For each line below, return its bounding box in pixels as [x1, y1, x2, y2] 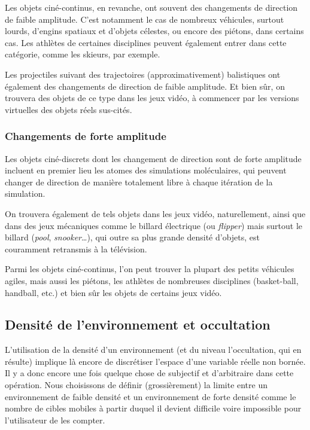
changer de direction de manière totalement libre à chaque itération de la [5, 175, 273, 188]
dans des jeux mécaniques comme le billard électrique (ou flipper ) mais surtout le [5, 219, 303, 231]
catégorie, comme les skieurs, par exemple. [5, 48, 160, 60]
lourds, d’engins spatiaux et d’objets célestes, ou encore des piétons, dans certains [5, 25, 304, 37]
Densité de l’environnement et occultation [5, 315, 271, 334]
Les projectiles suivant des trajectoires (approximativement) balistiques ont [5, 68, 281, 80]
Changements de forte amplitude [5, 129, 166, 144]
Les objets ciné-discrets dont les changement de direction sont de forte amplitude [5, 152, 302, 164]
